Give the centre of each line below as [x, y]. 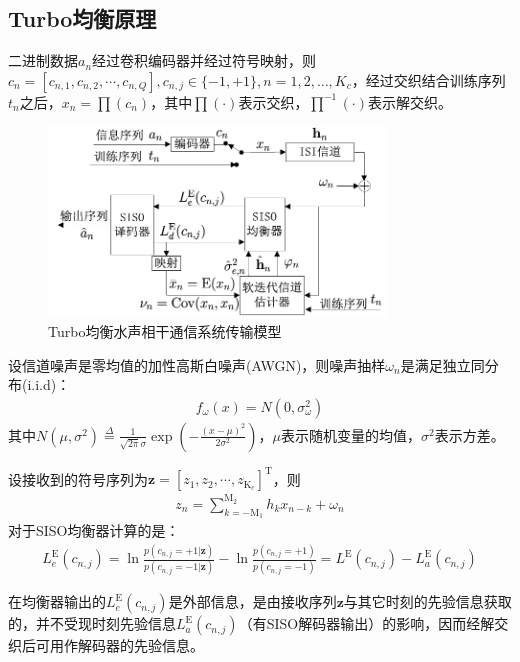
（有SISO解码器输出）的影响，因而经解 [366, 623]
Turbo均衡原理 [82, 18]
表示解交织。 [409, 101]
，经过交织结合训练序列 [428, 79]
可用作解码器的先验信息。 [119, 645]
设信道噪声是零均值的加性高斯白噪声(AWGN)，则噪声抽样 [197, 364]
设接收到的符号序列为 [78, 478]
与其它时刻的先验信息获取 [427, 601]
